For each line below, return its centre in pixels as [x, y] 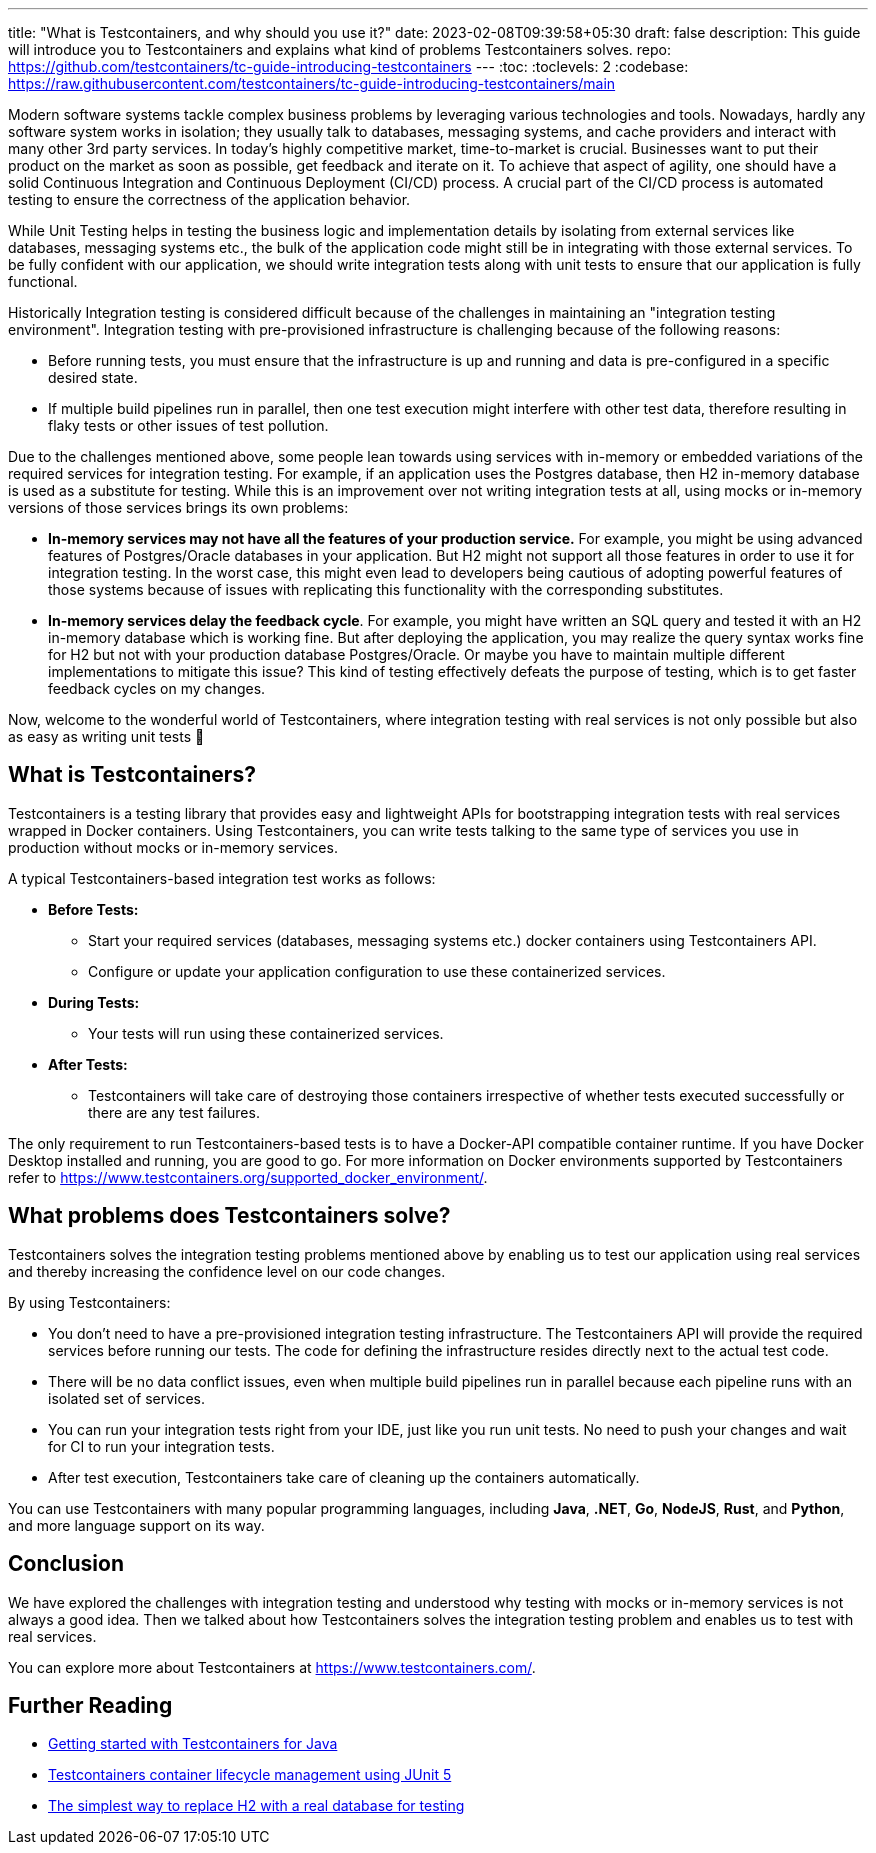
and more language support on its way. [136, 1525]
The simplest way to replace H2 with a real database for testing [256, 1806]
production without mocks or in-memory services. [173, 847]
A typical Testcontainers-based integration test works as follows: [222, 878]
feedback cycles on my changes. [157, 688]
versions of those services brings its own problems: [178, 507]
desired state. [93, 377]
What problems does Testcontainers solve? [229, 1216]
